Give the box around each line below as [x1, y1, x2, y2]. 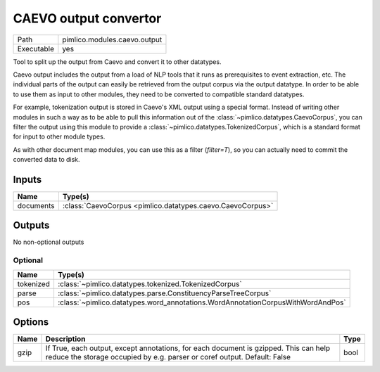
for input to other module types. [13, 132, 106, 141]
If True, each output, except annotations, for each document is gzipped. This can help [45, 343, 331, 353]
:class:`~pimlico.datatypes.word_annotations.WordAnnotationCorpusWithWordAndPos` [57, 297, 346, 307]
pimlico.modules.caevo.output [62, 34, 163, 44]
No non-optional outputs [13, 238, 84, 246]
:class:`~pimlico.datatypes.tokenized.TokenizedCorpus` [57, 278, 242, 288]
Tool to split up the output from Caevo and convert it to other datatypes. [13, 57, 222, 66]
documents [17, 200, 56, 210]
